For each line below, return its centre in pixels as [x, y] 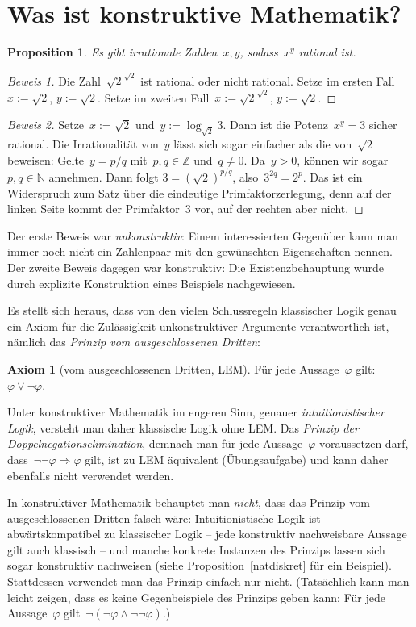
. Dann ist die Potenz [275, 124]
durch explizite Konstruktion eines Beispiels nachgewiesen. [152, 283]
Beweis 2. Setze [46, 124]
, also [245, 176]
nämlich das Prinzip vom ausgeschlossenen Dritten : [134, 342]
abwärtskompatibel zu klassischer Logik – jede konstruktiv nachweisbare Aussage [207, 534]
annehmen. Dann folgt [104, 176]
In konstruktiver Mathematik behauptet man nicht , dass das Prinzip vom [189, 502]
